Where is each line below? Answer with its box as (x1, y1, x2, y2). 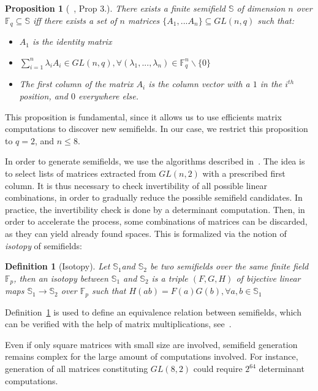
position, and (19, 90, 68, 103)
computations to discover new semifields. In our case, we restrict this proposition (5, 122, 308, 135)
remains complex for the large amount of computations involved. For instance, (5, 350, 298, 363)
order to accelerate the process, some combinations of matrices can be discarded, (5, 215, 308, 228)
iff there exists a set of (32, 14, 117, 26)
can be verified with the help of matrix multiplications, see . (5, 317, 232, 330)
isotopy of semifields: (5, 239, 82, 252)
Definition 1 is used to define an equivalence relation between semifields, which (5, 305, 301, 318)
